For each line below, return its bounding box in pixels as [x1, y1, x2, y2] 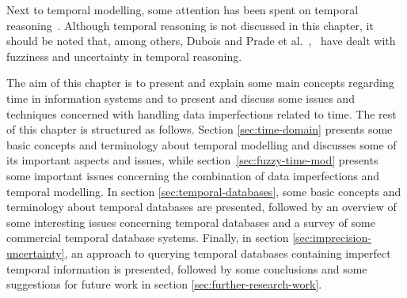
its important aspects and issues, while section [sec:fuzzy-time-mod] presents [6, 152, 378, 168]
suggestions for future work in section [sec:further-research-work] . [6, 276, 322, 292]
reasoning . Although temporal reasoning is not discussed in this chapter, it [6, 17, 374, 33]
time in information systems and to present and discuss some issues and [6, 89, 355, 106]
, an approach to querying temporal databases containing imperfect [64, 244, 391, 261]
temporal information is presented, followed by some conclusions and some [6, 260, 367, 277]
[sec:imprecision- [292, 229, 371, 246]
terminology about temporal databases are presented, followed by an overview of [6, 198, 397, 215]
